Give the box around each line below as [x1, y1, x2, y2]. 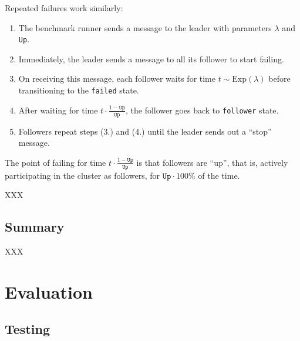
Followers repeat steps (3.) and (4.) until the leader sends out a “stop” [18, 125, 272, 137]
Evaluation [5, 279, 93, 303]
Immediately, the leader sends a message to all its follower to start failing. [18, 52, 284, 65]
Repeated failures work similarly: [5, 2, 123, 14]
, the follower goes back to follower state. [126, 103, 279, 116]
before [268, 72, 291, 85]
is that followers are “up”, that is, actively [136, 156, 288, 168]
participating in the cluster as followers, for [5, 169, 160, 181]
